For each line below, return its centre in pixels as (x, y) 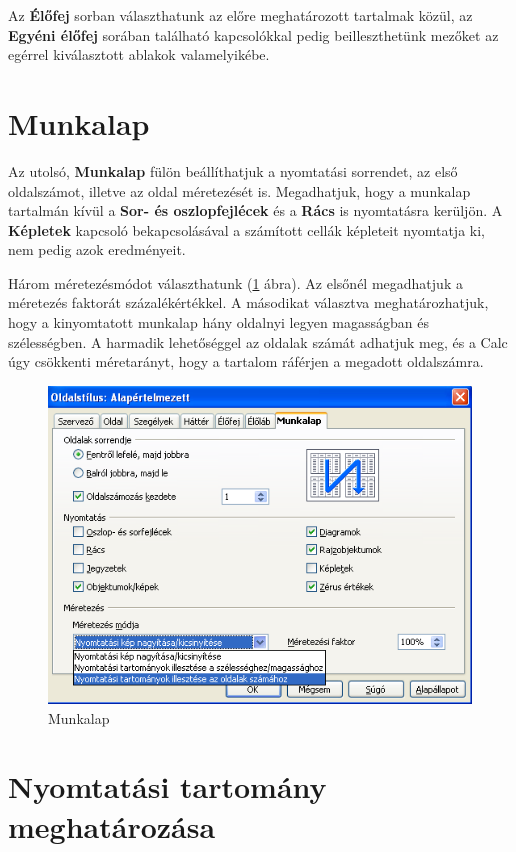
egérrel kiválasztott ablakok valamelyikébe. (139, 54)
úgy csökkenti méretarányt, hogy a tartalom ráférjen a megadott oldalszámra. (246, 361)
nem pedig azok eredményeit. (97, 249)
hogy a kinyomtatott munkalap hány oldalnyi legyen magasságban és (219, 322)
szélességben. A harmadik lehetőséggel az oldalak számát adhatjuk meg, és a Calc (258, 341)
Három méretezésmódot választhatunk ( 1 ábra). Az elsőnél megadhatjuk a (235, 282)
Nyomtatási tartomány (167, 786)
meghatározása (112, 825)
